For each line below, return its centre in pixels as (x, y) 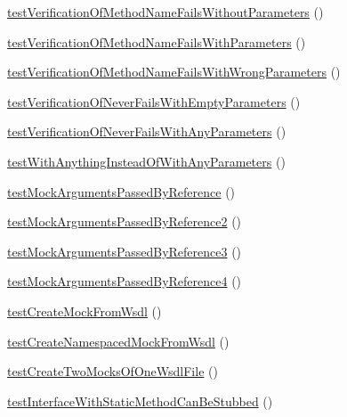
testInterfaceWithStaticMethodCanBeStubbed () (140, 401)
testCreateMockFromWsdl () (85, 311)
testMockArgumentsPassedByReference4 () (125, 281)
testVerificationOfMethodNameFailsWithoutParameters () (165, 12)
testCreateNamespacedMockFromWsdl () (118, 341)
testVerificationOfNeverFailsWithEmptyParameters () (154, 101)
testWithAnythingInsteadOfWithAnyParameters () (146, 161)
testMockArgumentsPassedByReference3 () (125, 251)
